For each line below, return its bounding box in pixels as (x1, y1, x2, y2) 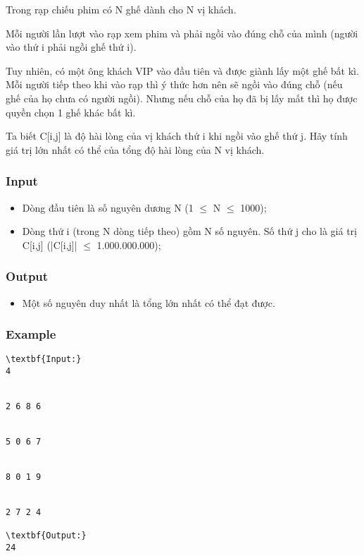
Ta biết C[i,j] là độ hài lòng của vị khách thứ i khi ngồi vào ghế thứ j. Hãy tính (6, 128, 348, 143)
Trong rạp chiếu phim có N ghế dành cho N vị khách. (6, 2, 237, 16)
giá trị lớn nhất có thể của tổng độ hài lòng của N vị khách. (6, 142, 265, 157)
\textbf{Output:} (6, 531, 87, 541)
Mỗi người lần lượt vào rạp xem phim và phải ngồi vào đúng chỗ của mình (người (6, 25, 358, 40)
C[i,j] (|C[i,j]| (22, 237, 77, 252)
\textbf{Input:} (6, 354, 82, 365)
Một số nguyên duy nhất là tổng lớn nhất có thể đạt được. (22, 295, 275, 310)
